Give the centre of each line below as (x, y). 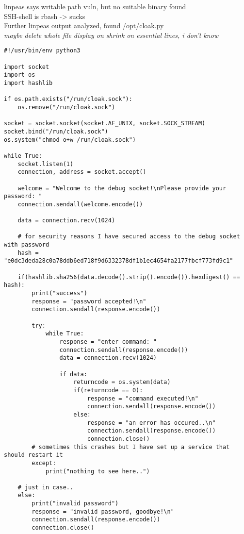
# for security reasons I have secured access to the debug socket (129, 237)
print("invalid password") (75, 504)
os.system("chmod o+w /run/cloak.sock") (70, 140)
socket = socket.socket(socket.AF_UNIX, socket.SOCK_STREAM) (105, 124)
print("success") (59, 293)
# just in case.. (46, 487)
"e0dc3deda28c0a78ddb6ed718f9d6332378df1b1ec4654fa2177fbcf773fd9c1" (119, 261)
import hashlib (28, 83)
